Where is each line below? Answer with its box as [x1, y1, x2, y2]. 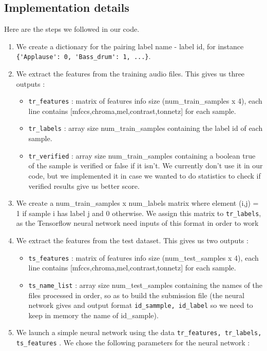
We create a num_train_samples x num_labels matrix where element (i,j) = [16, 198, 259, 208]
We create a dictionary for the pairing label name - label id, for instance [16, 41, 244, 51]
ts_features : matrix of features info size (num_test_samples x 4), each [28, 252, 259, 263]
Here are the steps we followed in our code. [4, 24, 140, 34]
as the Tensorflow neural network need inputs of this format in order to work [16, 218, 259, 228]
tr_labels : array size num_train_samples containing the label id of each [28, 123, 263, 133]
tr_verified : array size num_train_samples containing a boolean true [28, 150, 256, 161]
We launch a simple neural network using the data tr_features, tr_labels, [16, 327, 262, 338]
